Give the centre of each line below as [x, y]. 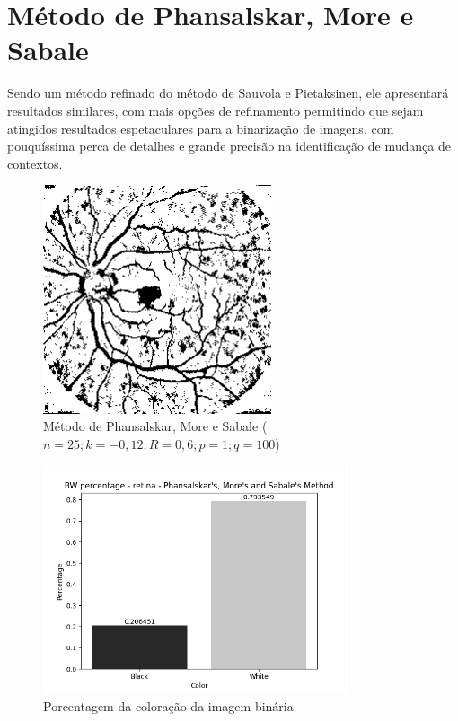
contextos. [35, 163]
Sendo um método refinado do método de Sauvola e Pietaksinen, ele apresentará [228, 93]
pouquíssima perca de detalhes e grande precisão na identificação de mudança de [229, 146]
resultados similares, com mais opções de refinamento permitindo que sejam [216, 110]
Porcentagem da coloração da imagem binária [168, 706]
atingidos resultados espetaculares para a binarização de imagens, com [201, 128]
